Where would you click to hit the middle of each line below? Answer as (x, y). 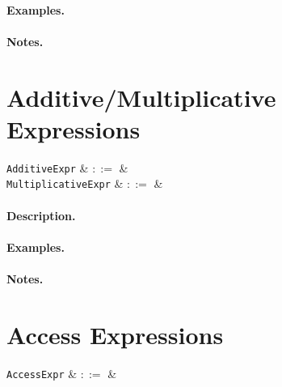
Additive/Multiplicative (141, 97)
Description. (41, 215)
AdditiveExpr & (48, 167)
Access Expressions (115, 334)
